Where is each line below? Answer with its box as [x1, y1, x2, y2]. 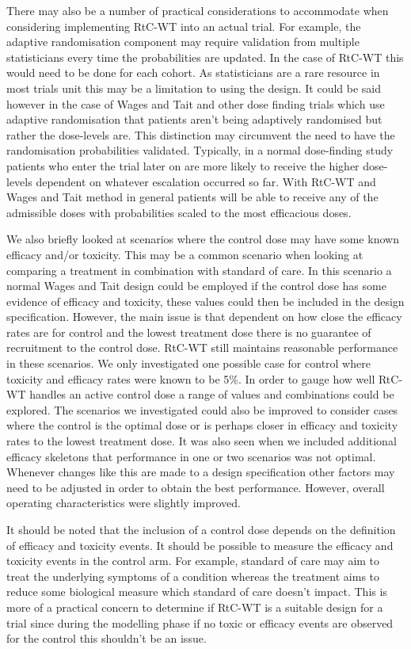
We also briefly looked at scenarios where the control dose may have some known [6, 231, 399, 247]
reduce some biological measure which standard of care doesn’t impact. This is [6, 583, 387, 600]
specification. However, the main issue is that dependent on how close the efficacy [6, 308, 402, 325]
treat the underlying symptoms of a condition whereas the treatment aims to [6, 567, 380, 584]
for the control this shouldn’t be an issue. [6, 630, 207, 647]
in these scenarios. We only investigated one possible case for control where [6, 355, 371, 372]
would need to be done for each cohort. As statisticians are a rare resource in [6, 64, 380, 81]
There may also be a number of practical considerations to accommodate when [6, 2, 389, 18]
